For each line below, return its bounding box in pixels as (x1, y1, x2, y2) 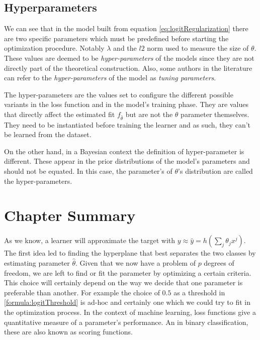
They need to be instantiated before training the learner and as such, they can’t (4, 119, 251, 130)
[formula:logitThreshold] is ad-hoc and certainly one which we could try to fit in (4, 297, 250, 307)
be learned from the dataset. (4, 129, 92, 140)
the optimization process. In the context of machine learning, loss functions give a (4, 306, 256, 317)
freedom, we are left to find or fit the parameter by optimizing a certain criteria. (4, 267, 251, 278)
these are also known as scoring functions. (4, 326, 133, 337)
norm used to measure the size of (147, 43, 249, 53)
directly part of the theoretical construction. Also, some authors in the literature (4, 62, 252, 73)
